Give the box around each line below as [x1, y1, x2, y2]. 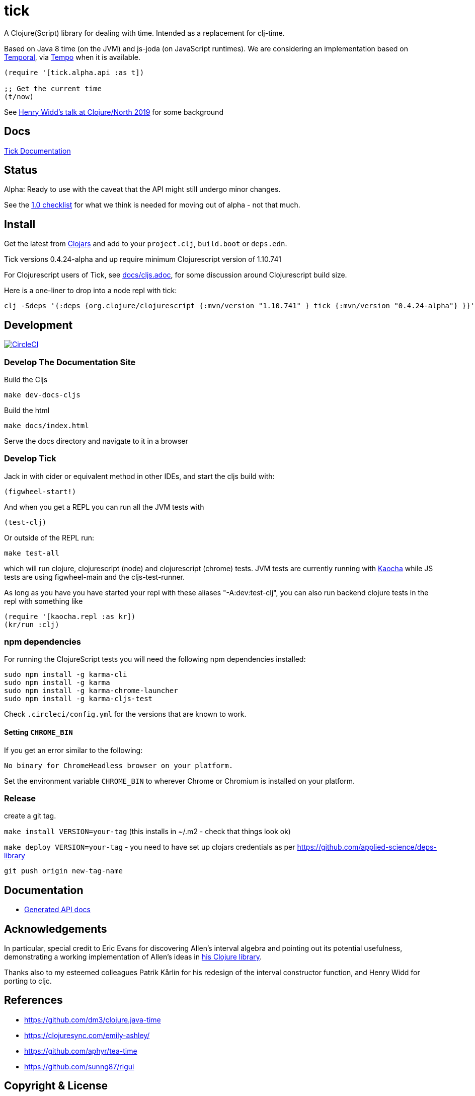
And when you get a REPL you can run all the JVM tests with [4, 502, 204, 511]
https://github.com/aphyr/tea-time [24, 1046, 137, 1055]
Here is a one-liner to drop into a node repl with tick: [4, 286, 177, 295]
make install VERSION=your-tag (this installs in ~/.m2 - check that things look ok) [4, 827, 291, 836]
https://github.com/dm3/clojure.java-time [24, 1015, 161, 1024]
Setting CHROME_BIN [4, 727, 73, 736]
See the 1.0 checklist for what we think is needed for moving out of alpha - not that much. [4, 200, 300, 210]
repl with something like [4, 596, 83, 605]
